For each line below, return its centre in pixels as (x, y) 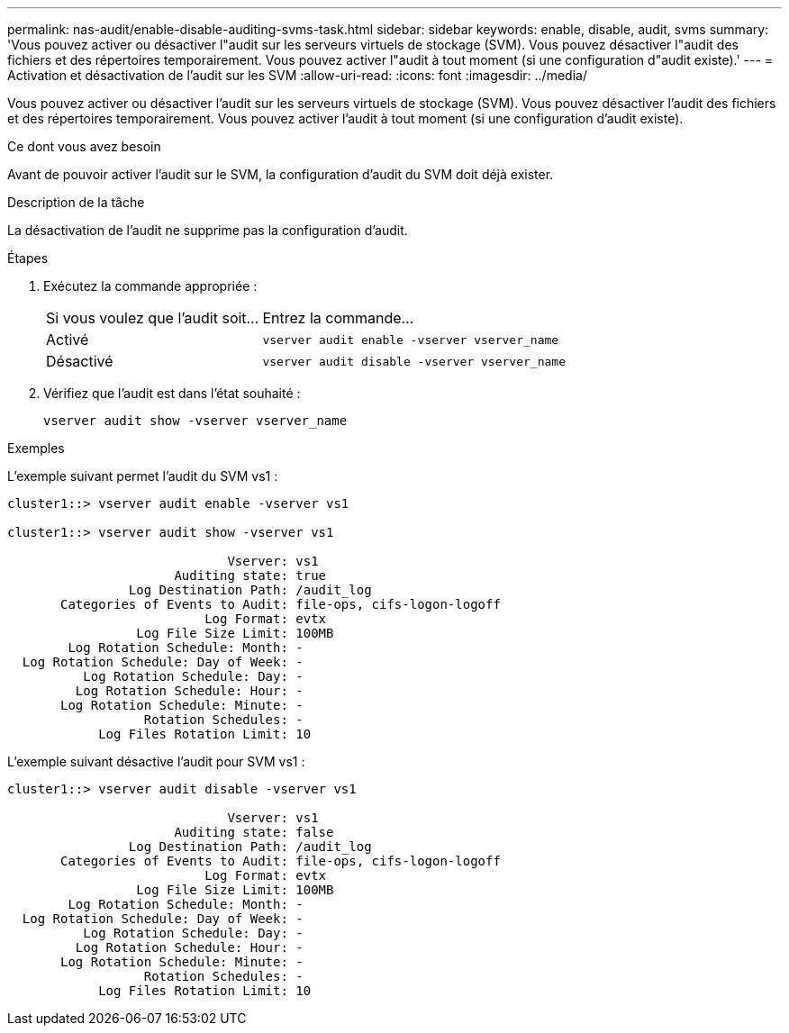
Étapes (28, 258)
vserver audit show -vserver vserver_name (195, 421)
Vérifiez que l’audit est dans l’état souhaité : (172, 393)
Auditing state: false (254, 832)
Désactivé (80, 361)
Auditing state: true (250, 575)
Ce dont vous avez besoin (84, 146)
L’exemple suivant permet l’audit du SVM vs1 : (143, 476)
